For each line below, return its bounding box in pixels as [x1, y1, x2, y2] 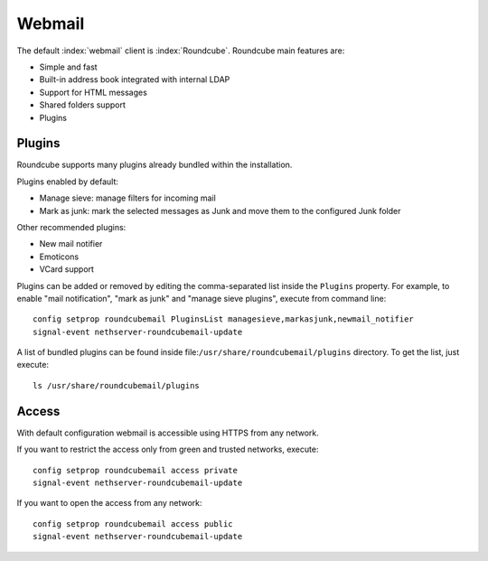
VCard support [39, 264, 95, 275]
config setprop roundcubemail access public [33, 519, 234, 528]
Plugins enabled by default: [16, 176, 119, 187]
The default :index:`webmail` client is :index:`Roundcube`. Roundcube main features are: [16, 45, 345, 56]
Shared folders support [39, 99, 126, 110]
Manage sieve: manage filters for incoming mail [39, 192, 216, 203]
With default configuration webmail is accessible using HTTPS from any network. [16, 427, 320, 438]
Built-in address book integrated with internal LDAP [39, 74, 230, 85]
